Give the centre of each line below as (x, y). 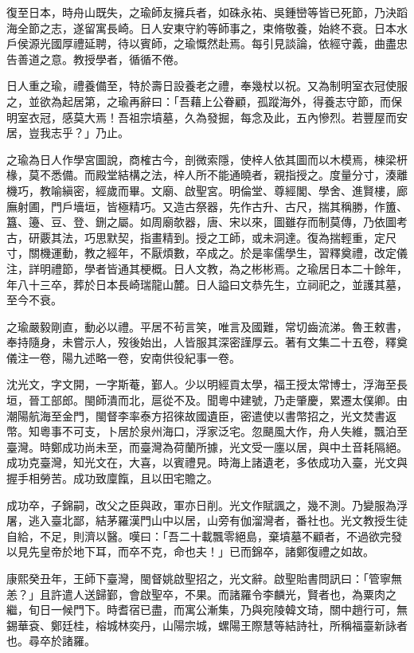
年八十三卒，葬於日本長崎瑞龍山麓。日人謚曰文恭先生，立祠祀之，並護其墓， (207, 284)
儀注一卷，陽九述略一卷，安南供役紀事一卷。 (123, 357)
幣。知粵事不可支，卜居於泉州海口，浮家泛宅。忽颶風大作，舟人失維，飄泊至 (207, 431)
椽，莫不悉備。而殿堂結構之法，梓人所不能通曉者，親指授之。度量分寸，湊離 (207, 175)
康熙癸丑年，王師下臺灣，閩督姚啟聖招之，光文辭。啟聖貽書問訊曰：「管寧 (199, 578)
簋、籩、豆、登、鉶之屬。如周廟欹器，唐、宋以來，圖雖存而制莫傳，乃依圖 (201, 222)
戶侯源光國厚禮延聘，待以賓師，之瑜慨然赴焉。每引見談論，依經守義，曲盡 (201, 43)
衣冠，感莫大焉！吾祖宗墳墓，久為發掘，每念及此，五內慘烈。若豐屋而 (212, 117)
